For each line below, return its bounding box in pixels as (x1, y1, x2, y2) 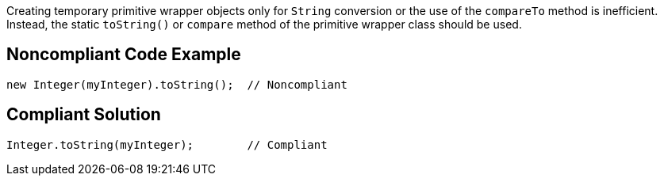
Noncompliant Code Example (6, 44, 241, 65)
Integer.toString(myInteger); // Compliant (6, 138, 328, 151)
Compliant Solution (6, 104, 161, 125)
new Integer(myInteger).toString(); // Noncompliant (6, 78, 347, 91)
